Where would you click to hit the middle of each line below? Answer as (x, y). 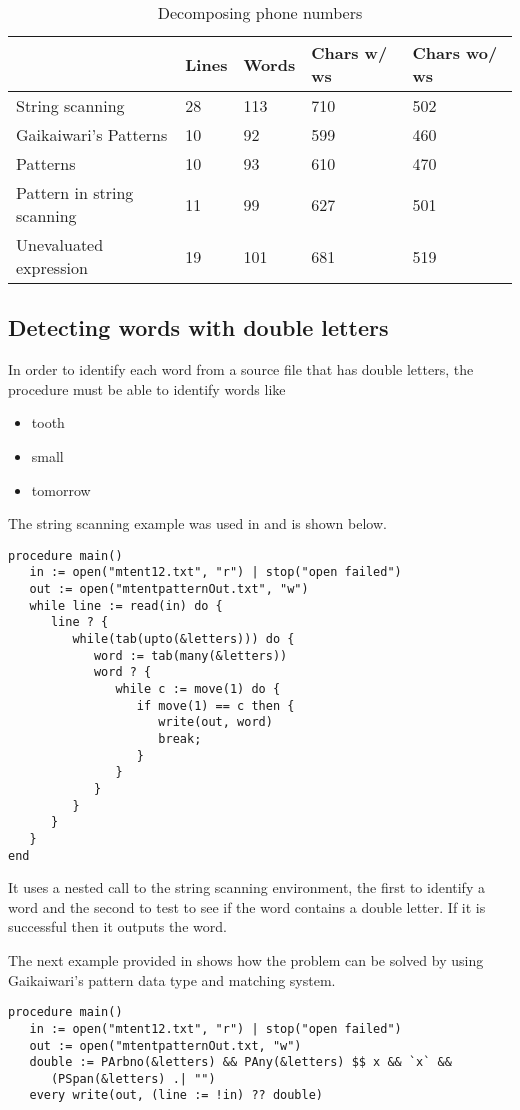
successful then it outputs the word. (117, 926)
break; (180, 738)
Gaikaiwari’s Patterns (92, 134)
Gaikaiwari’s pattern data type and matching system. (172, 979)
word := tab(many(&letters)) (190, 655)
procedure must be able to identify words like (147, 388)
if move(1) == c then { (215, 705)
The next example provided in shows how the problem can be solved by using (246, 960)
